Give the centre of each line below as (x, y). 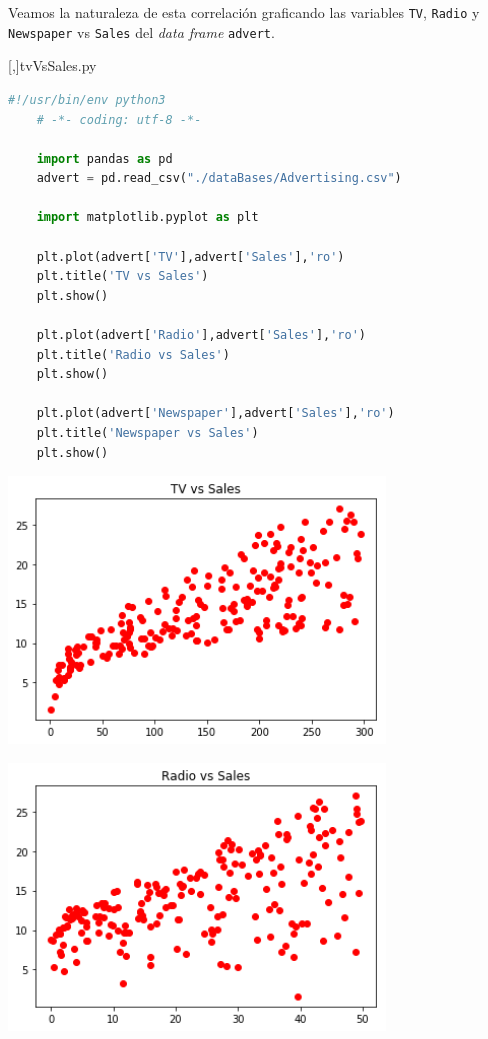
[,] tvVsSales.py (52, 65)
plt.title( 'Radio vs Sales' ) (133, 354)
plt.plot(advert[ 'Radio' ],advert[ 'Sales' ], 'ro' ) (201, 335)
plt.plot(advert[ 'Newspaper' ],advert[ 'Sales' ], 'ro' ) (215, 413)
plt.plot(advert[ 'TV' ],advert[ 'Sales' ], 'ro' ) (190, 256)
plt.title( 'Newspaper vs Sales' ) (147, 433)
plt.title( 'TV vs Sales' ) (122, 276)
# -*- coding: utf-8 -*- (119, 119)
